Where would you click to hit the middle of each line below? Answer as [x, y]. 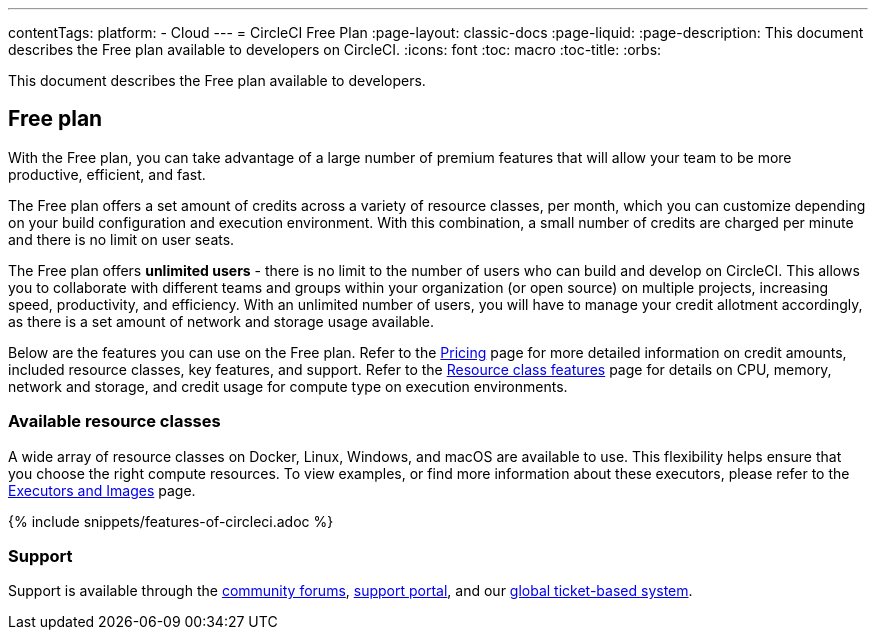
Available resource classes [114, 421]
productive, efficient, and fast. [107, 174]
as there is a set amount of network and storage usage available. [221, 321]
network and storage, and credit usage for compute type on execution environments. [288, 386]
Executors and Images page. [102, 490]
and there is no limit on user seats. [121, 239]
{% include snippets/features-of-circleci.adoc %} [171, 521]
